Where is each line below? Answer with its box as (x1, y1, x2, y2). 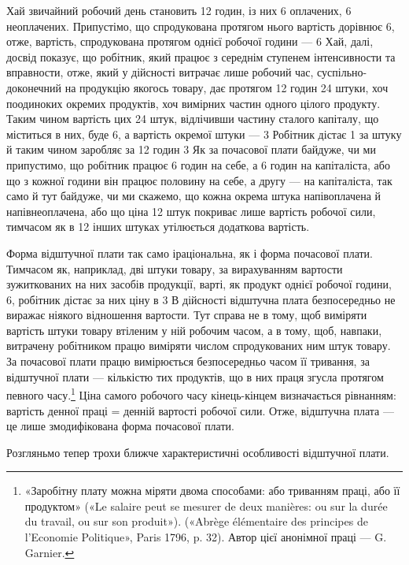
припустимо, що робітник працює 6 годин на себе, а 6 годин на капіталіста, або (6, 156, 390, 173)
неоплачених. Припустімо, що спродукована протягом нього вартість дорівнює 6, (6, 17, 395, 34)
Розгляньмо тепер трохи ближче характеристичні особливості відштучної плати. (6, 444, 389, 460)
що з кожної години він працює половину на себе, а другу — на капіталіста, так (6, 172, 392, 188)
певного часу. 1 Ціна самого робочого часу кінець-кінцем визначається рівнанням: (6, 385, 396, 403)
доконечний (6, 79, 62, 95)
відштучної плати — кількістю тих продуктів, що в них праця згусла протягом (6, 368, 384, 385)
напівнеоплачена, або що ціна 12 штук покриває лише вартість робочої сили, (6, 203, 376, 219)
